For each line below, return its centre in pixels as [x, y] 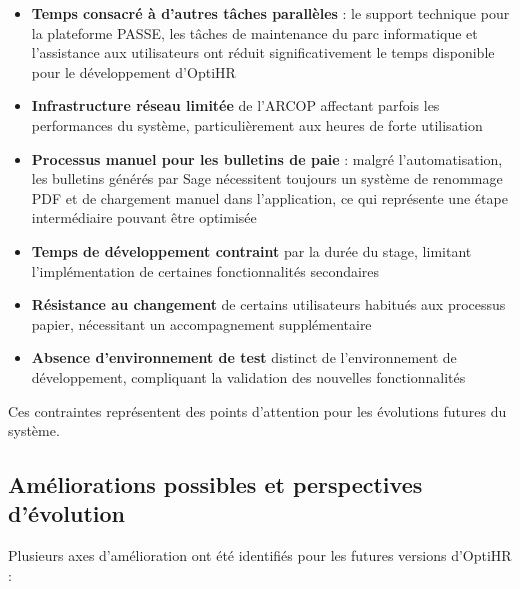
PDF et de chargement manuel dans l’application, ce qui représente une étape [269, 197]
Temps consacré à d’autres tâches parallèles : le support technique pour [270, 13]
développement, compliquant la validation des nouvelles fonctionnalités [248, 376]
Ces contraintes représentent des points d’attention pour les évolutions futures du [257, 410]
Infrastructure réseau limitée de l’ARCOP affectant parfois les [235, 105]
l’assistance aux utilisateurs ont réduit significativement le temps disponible [263, 52]
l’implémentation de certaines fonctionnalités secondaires [205, 270]
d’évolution [67, 513]
